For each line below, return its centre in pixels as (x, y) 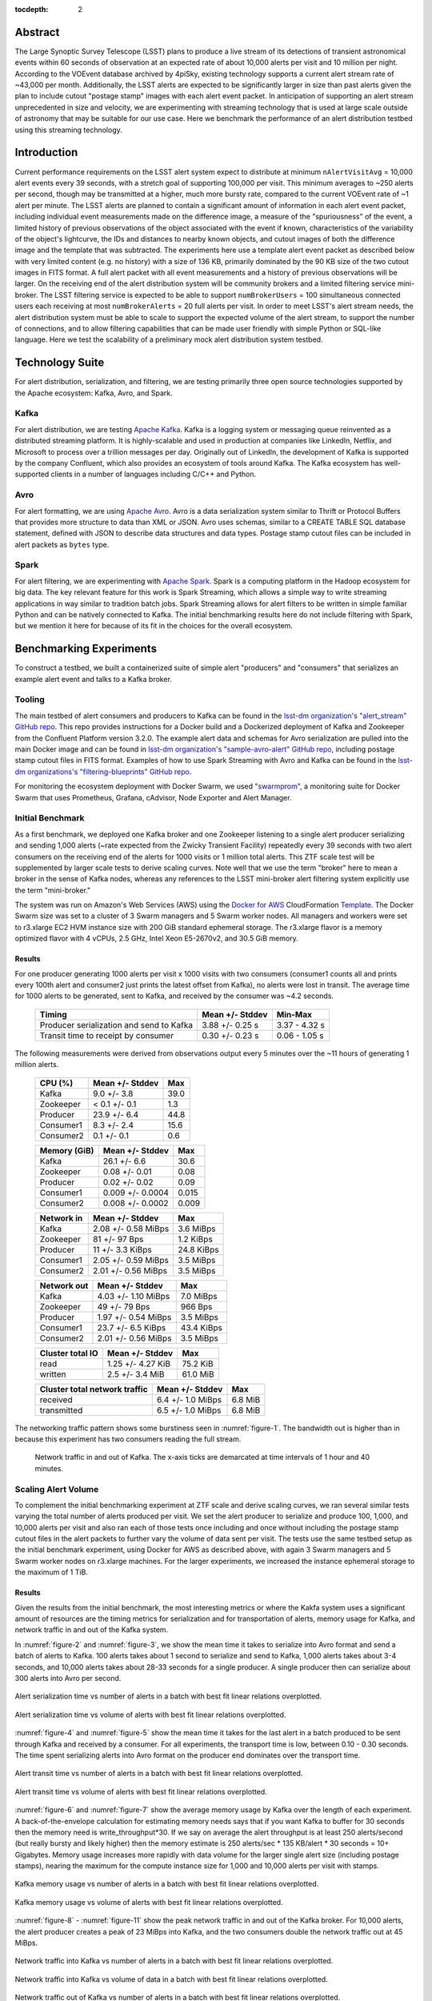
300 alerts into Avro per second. (68, 1678)
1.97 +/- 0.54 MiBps (134, 1317)
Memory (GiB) (67, 1150)
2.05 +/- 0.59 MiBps (131, 1260)
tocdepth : (32, 9)
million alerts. (37, 1065)
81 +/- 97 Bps (118, 1239)
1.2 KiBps (196, 1239)
